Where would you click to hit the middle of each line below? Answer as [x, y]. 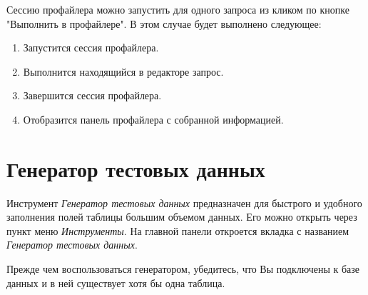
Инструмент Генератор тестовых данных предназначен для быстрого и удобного [184, 202]
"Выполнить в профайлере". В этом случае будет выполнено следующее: [164, 23]
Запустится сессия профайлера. [91, 47]
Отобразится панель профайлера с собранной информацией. [153, 119]
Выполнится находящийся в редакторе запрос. [123, 71]
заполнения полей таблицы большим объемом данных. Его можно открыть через [182, 217]
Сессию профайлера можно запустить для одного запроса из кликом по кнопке [178, 9]
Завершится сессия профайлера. [92, 95]
